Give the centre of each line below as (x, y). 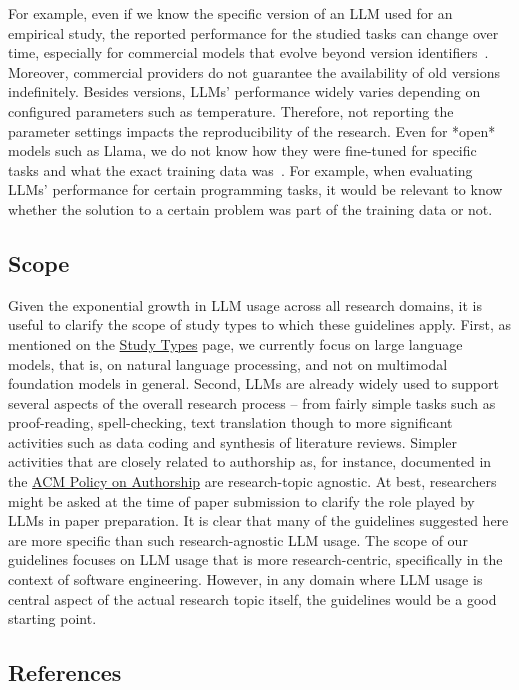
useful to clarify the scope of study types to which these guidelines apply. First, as (259, 324)
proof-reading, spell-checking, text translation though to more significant (230, 422)
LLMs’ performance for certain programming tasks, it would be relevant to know (255, 189)
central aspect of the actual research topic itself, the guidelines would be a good (252, 598)
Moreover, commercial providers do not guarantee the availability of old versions (254, 71)
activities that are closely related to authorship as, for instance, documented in (250, 461)
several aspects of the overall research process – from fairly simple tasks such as (252, 402)
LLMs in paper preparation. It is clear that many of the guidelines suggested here (258, 520)
